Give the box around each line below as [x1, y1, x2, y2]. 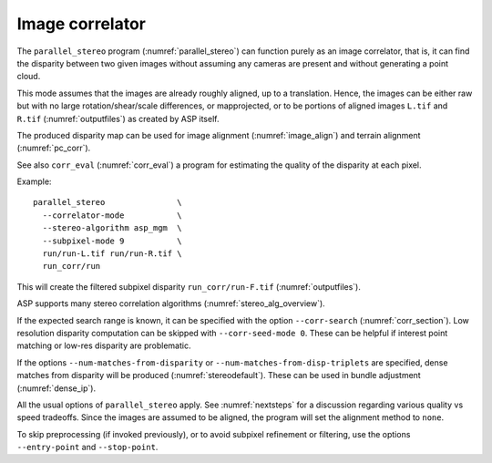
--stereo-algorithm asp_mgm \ [42, 223, 182, 233]
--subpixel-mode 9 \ [42, 235, 182, 246]
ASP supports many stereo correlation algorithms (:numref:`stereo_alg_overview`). [16, 298, 325, 309]
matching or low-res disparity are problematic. [16, 340, 191, 351]
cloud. [16, 71, 41, 82]
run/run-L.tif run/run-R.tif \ [42, 249, 182, 259]
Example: [16, 176, 52, 187]
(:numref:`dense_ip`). [16, 383, 96, 394]
